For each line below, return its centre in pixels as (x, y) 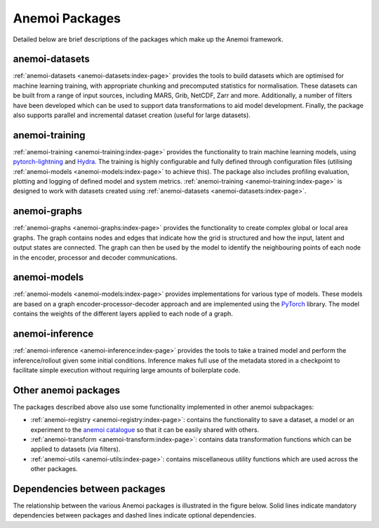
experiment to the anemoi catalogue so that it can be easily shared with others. (145, 429)
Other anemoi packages (67, 390)
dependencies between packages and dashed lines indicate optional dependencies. (134, 515)
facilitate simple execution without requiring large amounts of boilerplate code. (127, 370)
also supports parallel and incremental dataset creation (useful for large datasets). (132, 115)
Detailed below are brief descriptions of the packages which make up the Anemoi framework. (148, 39)
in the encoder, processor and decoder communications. (95, 257)
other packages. (54, 469)
